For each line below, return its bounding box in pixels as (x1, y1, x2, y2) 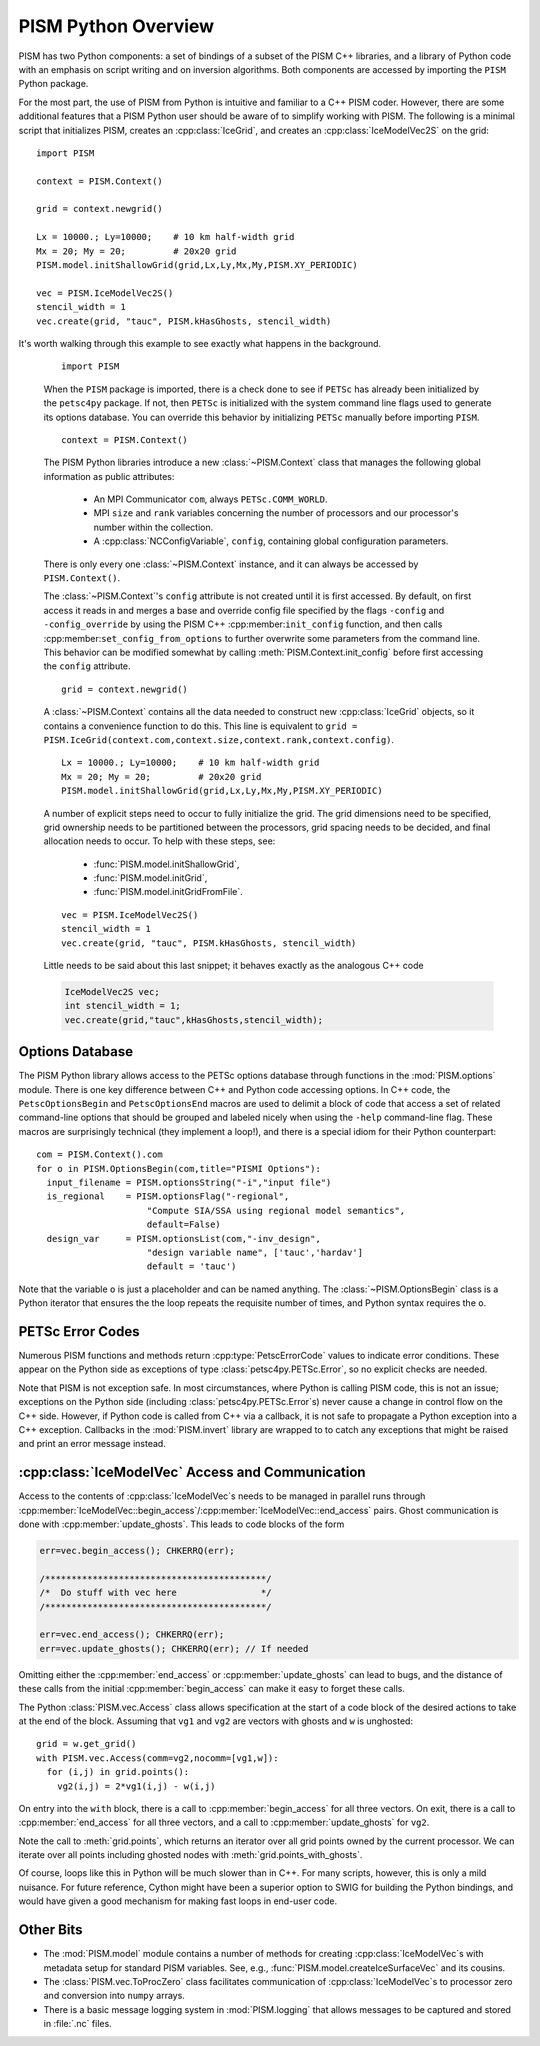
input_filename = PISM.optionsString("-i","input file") (46, 1177, 332, 1189)
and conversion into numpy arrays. (43, 1990, 185, 2002)
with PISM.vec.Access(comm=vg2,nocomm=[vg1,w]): (36, 1752, 279, 1764)
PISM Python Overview (18, 15, 215, 37)
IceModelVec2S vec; (64, 986, 160, 998)
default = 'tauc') (146, 1261, 237, 1272)
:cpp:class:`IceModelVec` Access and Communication (18, 1464, 366, 1481)
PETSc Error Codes (18, 1323, 140, 1340)
